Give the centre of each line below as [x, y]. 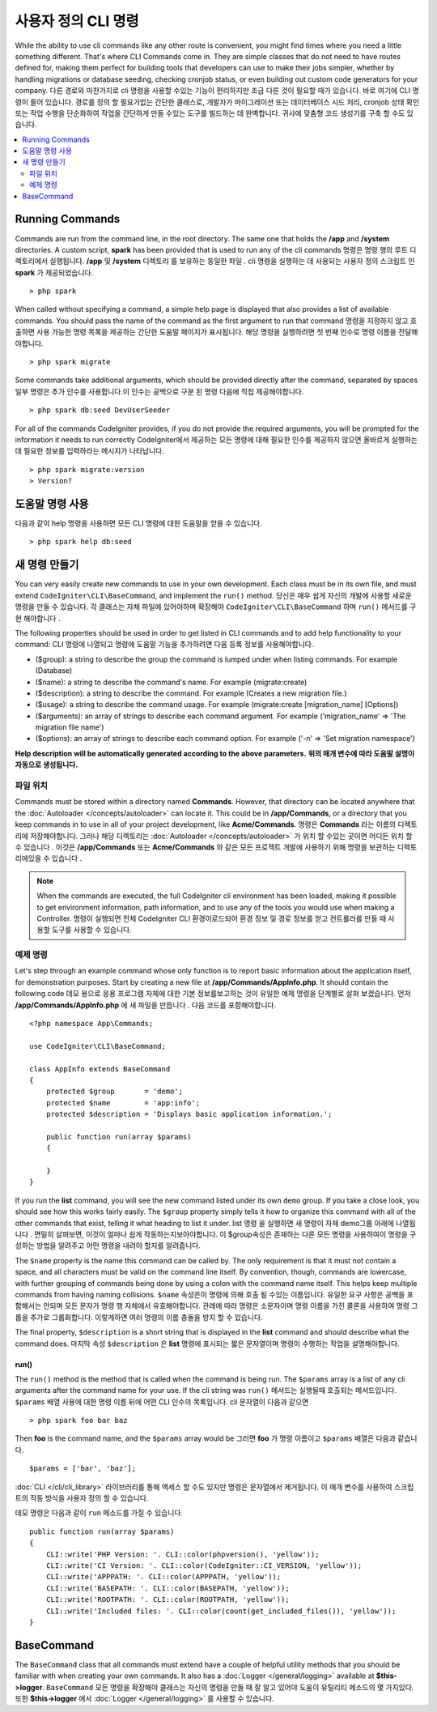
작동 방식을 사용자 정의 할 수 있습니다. [89, 1498]
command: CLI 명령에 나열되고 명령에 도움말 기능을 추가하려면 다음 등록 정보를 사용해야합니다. [164, 645]
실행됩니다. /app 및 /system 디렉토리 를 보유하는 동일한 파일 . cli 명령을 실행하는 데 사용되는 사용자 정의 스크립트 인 [232, 261]
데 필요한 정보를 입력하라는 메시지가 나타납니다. [90, 451]
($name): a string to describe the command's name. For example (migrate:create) [171, 682]
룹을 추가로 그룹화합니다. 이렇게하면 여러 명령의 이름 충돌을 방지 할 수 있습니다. [139, 1317]
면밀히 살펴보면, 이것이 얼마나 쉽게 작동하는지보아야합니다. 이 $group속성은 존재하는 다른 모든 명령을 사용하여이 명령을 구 [225, 1234]
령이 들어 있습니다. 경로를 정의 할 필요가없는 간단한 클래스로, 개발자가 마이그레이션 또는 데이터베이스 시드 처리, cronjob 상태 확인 [217, 102]
